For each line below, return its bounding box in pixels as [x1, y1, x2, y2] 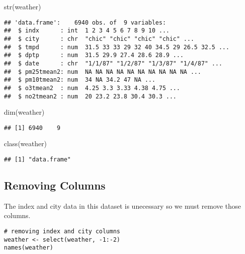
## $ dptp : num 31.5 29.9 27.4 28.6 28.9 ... [4, 52, 184, 59]
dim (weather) [4, 107, 45, 117]
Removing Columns [4, 178, 106, 193]
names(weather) [4, 244, 54, 252]
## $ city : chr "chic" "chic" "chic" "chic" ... [4, 35, 194, 42]
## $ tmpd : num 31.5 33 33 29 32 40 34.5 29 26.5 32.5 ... [4, 43, 230, 51]
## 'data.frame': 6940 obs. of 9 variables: [4, 19, 166, 26]
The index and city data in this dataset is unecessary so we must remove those [4, 200, 241, 211]
